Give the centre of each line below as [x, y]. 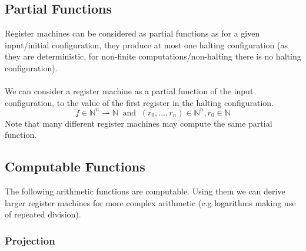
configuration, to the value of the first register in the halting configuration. [139, 102]
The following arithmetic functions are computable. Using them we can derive [145, 191]
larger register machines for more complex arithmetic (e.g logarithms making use [150, 202]
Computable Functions [75, 166]
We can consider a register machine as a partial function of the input [129, 91]
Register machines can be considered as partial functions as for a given [132, 33]
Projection [30, 240]
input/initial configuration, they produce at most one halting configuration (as [147, 44]
